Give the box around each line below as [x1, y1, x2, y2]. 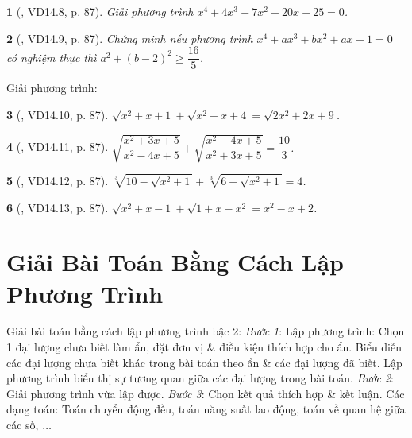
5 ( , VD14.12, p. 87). [6, 172, 109, 188]
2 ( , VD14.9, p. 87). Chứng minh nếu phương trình [6, 29, 253, 46]
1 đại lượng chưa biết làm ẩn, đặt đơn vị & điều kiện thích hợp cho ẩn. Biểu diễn [6, 339, 402, 355]
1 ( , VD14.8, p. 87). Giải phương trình [6, 3, 194, 19]
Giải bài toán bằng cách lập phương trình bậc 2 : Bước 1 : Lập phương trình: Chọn [6, 323, 405, 339]
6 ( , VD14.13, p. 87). [6, 199, 109, 215]
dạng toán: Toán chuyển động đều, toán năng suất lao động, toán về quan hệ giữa [6, 401, 406, 417]
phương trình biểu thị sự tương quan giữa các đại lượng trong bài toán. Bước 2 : [6, 370, 394, 386]
